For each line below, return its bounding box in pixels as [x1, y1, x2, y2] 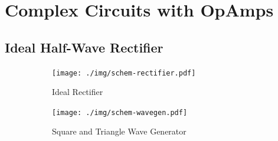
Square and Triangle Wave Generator [52, 125, 187, 137]
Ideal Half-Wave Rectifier [5, 38, 163, 56]
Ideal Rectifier [52, 86, 103, 98]
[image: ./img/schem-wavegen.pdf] [52, 108, 188, 117]
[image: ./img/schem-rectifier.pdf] [52, 68, 196, 77]
